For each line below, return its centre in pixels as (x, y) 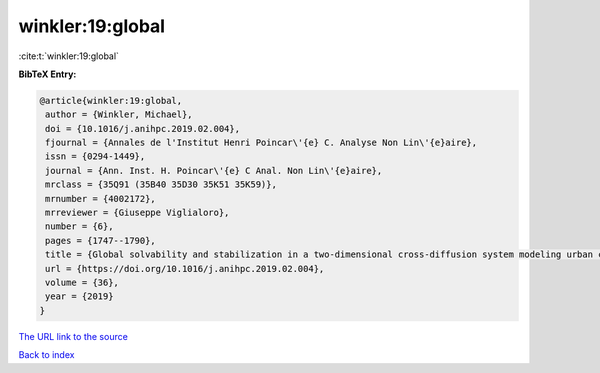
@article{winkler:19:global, (111, 100)
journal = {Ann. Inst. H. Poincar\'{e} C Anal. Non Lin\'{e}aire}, (214, 170)
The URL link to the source (73, 336)
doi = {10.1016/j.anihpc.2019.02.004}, (142, 128)
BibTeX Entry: (47, 74)
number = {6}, (79, 226)
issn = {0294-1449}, (95, 156)
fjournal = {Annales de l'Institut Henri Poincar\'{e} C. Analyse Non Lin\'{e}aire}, (261, 143)
